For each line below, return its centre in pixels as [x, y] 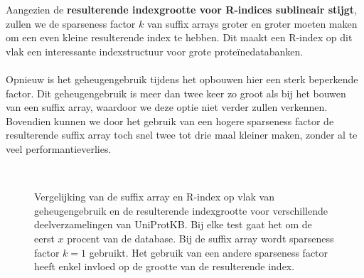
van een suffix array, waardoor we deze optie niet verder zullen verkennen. [167, 107]
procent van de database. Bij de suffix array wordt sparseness [200, 238]
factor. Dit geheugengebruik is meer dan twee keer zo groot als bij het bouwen [176, 93]
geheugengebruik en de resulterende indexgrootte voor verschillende [181, 210]
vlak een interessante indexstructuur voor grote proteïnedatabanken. [155, 51]
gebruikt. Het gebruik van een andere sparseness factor [209, 252]
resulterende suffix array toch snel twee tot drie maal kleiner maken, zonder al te [182, 135]
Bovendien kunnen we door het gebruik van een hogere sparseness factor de [170, 121]
